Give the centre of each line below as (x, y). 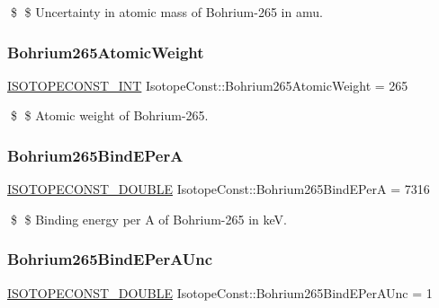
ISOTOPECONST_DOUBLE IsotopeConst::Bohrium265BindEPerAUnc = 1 (220, 292)
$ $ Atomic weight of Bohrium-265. (109, 115)
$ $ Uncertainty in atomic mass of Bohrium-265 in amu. (166, 12)
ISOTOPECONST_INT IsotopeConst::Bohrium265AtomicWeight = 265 (208, 85)
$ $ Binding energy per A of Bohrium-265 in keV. (148, 219)
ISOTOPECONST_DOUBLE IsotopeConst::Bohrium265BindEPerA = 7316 (219, 189)
